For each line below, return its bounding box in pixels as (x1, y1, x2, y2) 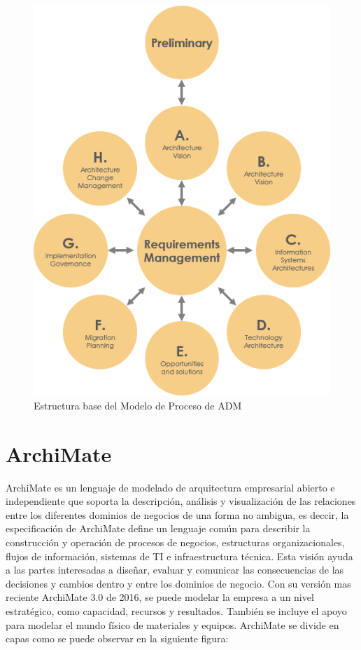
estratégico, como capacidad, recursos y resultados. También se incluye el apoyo (6, 603, 347, 618)
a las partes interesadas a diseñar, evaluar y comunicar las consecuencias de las (6, 562, 344, 577)
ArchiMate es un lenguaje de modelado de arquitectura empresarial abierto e (6, 480, 335, 494)
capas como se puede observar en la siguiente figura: (6, 631, 229, 646)
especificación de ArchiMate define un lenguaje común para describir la (6, 521, 311, 536)
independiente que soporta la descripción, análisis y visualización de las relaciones (6, 494, 356, 508)
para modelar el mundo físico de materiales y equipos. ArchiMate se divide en (6, 617, 339, 632)
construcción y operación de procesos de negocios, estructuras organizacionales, (6, 535, 345, 550)
